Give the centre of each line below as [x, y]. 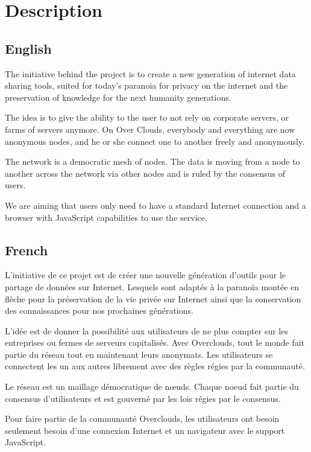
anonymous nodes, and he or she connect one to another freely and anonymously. [155, 141]
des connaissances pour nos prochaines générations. [99, 310]
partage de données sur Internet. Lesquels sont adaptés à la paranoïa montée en [152, 286]
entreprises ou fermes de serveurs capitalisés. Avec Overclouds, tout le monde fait [155, 342]
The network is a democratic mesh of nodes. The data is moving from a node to [152, 161]
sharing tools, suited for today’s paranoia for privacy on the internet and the [146, 85]
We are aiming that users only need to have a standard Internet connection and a [155, 205]
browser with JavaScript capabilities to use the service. [106, 217]
